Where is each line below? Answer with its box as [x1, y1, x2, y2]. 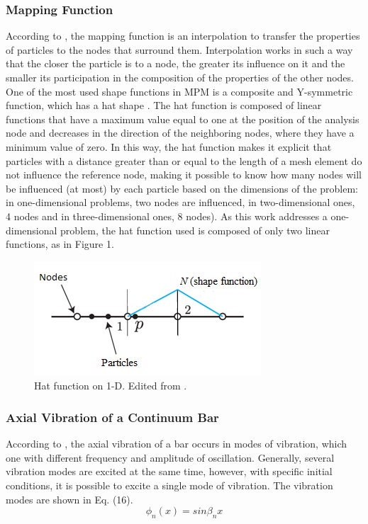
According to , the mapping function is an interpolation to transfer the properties [6, 28, 360, 43]
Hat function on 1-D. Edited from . [34, 378, 187, 393]
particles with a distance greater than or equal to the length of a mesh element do [6, 153, 362, 168]
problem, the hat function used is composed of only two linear [60, 222, 330, 237]
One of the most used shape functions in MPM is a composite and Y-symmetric [6, 84, 353, 98]
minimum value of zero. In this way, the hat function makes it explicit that [6, 139, 332, 154]
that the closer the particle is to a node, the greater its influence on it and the [6, 56, 345, 71]
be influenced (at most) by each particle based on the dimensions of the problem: [6, 181, 358, 195]
